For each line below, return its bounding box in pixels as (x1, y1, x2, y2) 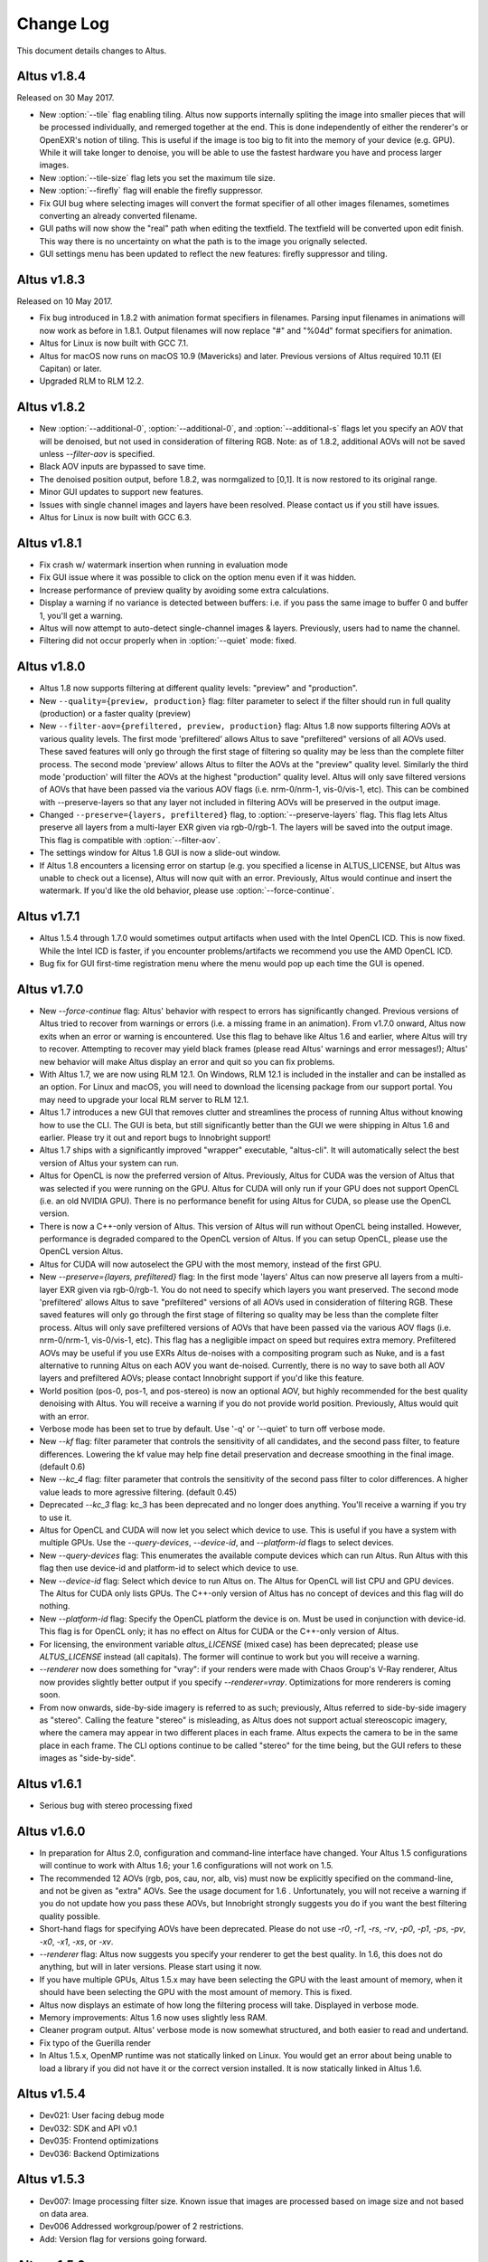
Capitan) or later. (39, 363, 102, 374)
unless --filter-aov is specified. (39, 449, 155, 460)
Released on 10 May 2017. (16, 296, 113, 307)
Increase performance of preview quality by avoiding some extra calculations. (39, 585, 330, 595)
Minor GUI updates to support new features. (39, 487, 203, 498)
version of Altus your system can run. (39, 1157, 180, 1168)
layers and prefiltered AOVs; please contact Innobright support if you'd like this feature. (39, 1373, 365, 1383)
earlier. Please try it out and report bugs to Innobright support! (39, 1132, 271, 1143)
